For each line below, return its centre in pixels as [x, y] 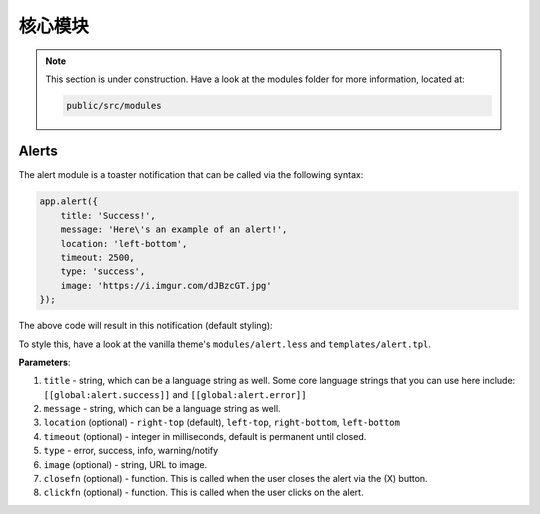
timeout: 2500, [97, 257]
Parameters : [44, 362]
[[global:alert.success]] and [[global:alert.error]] [175, 394]
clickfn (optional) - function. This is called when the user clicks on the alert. [203, 492]
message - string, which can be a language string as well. [162, 409]
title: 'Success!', [108, 215]
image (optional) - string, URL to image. [125, 464]
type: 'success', [103, 271]
